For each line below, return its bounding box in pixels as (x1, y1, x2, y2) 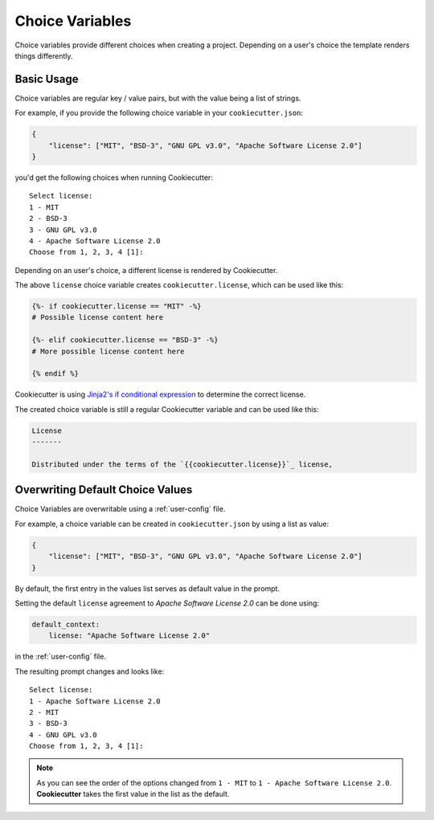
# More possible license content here (31, 346, 185, 356)
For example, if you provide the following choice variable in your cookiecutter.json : (14, 108, 304, 118)
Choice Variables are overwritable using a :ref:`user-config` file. (14, 504, 226, 514)
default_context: (31, 619, 100, 629)
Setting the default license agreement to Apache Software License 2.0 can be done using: (14, 598, 320, 608)
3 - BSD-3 (29, 719, 68, 728)
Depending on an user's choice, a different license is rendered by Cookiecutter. (14, 265, 278, 275)
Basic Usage (14, 72, 79, 86)
